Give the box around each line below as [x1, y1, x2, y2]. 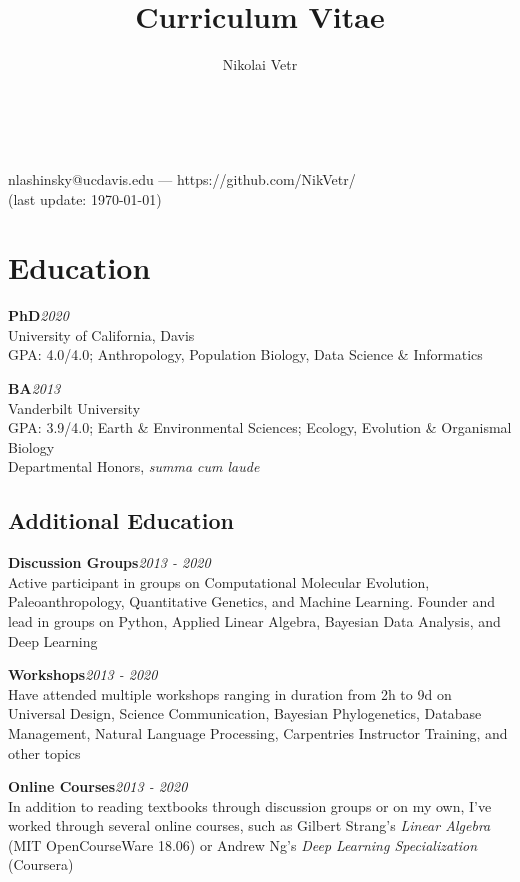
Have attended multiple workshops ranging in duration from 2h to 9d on [8, 683, 452, 704]
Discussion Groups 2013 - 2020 [8, 552, 211, 573]
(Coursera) [8, 854, 74, 875]
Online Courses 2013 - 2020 [8, 776, 188, 797]
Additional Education [8, 505, 234, 536]
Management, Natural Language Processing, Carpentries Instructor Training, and [8, 722, 508, 743]
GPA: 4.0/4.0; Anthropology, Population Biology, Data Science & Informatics [8, 344, 483, 365]
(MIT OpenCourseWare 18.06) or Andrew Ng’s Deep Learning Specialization [8, 834, 478, 855]
